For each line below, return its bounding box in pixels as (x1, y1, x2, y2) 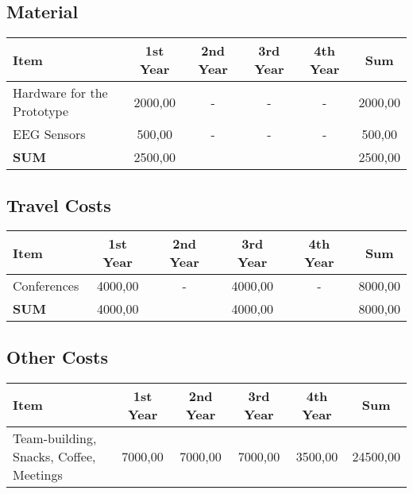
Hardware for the (13, 83, 108, 102)
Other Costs (6, 344, 108, 369)
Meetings (13, 465, 63, 484)
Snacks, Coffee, (13, 446, 96, 465)
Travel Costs (6, 192, 111, 217)
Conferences (13, 276, 79, 295)
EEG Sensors (13, 125, 86, 144)
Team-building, (13, 428, 97, 447)
